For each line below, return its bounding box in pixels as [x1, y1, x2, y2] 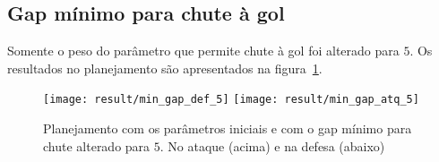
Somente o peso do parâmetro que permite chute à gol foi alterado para [7, 41, 400, 60]
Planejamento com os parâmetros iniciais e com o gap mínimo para [43, 119, 412, 138]
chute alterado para [43, 136, 151, 155]
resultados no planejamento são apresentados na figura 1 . [7, 58, 323, 77]
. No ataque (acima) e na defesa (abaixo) [159, 136, 385, 155]
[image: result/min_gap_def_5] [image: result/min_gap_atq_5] [43, 93, 419, 107]
